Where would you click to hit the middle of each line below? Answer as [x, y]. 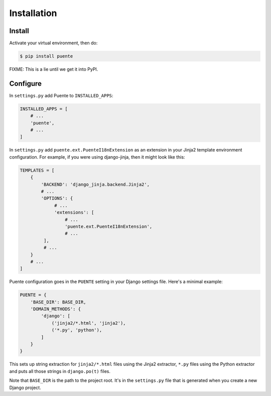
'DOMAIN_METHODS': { [56, 309]
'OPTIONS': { [57, 199]
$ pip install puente [46, 56]
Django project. [25, 387]
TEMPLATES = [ [37, 170]
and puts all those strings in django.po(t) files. [60, 371]
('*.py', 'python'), [77, 330]
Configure [26, 84]
